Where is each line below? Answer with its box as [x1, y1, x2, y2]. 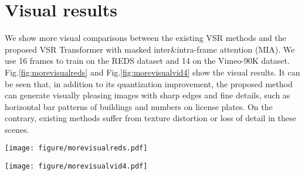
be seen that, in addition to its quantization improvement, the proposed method [5, 77, 293, 90]
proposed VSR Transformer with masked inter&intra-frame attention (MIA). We [5, 43, 295, 55]
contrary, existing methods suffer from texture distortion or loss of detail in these [5, 112, 296, 124]
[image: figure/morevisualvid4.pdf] [5, 162, 148, 171]
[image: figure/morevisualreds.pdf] [5, 144, 148, 153]
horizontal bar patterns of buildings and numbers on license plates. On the [5, 100, 273, 112]
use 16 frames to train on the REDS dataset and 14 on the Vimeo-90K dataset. [5, 54, 290, 67]
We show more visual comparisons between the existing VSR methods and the [5, 32, 286, 44]
